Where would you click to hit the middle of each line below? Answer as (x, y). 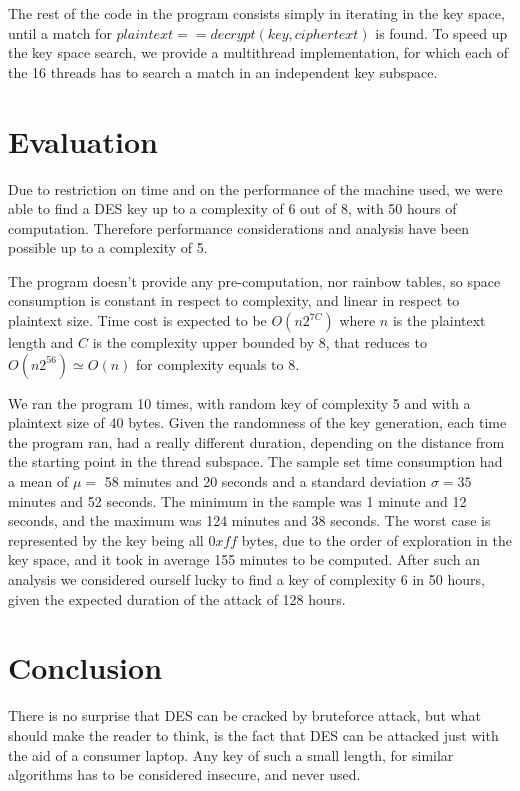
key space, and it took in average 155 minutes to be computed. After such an (244, 559)
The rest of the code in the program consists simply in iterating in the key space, (256, 13)
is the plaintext (439, 320)
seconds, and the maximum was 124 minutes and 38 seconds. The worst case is (249, 520)
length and (41, 342)
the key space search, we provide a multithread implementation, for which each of (258, 52)
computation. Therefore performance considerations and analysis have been (238, 227)
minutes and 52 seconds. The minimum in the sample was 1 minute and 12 (237, 500)
